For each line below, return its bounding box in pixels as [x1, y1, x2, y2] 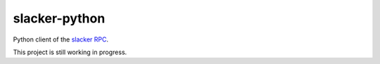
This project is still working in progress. [13, 48, 127, 56]
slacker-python [13, 11, 106, 26]
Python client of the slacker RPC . [13, 35, 109, 44]
